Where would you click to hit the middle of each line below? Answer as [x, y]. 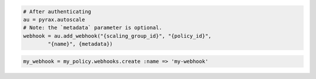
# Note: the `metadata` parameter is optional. [92, 28]
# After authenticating [57, 11]
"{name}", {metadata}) [80, 44]
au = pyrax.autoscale [54, 19]
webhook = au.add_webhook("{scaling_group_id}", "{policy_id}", [117, 36]
